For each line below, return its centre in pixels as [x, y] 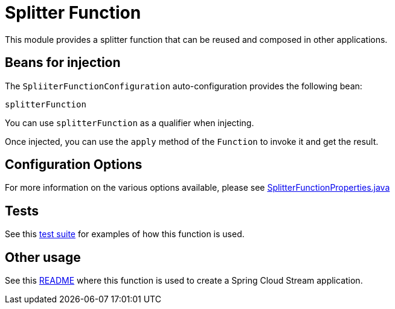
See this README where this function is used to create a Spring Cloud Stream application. [184, 281]
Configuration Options [74, 165]
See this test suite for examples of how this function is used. [125, 234]
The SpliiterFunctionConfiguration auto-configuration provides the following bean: [184, 86]
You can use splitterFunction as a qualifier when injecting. [130, 123]
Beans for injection [63, 63]
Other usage [43, 257]
